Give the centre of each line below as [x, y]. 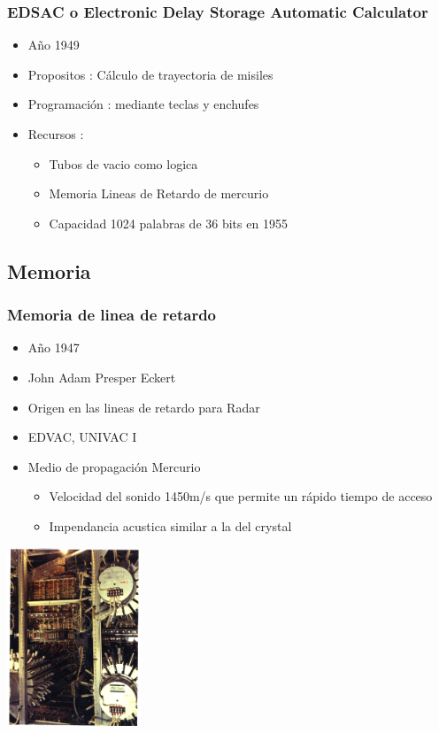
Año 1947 [54, 347]
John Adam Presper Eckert [102, 377]
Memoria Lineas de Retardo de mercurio [159, 193]
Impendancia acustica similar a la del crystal [170, 525]
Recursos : [56, 134]
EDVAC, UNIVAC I [82, 437]
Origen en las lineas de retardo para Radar [144, 407]
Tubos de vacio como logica [123, 163]
